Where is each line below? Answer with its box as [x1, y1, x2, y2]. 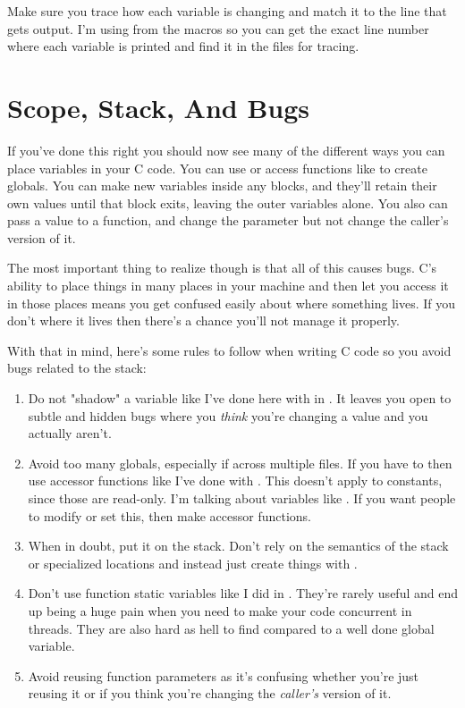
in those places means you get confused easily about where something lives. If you [7, 293, 456, 312]
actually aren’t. [28, 424, 112, 442]
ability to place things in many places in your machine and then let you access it [7, 276, 449, 295]
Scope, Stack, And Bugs [7, 88, 310, 125]
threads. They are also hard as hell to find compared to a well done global [28, 619, 435, 637]
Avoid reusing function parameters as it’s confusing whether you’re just [28, 666, 419, 685]
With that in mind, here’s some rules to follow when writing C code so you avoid [7, 341, 452, 359]
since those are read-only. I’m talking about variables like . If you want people [28, 489, 456, 507]
